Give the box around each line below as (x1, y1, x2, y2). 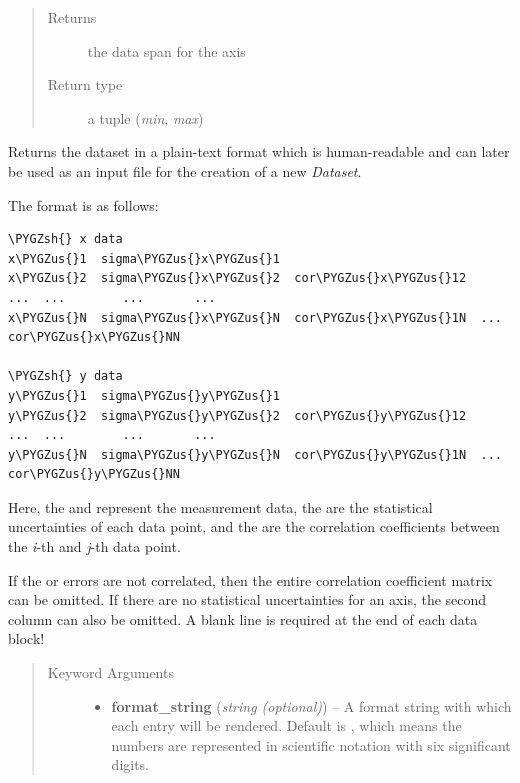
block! (8, 628, 45, 649)
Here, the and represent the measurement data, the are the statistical (8, 496, 433, 517)
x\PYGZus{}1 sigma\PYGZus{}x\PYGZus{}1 (8, 251, 281, 266)
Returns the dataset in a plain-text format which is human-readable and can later (8, 141, 510, 162)
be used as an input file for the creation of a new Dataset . (8, 160, 362, 181)
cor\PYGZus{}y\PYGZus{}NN (8, 467, 180, 482)
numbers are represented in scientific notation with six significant (111, 734, 511, 755)
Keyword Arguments (47, 662, 174, 683)
